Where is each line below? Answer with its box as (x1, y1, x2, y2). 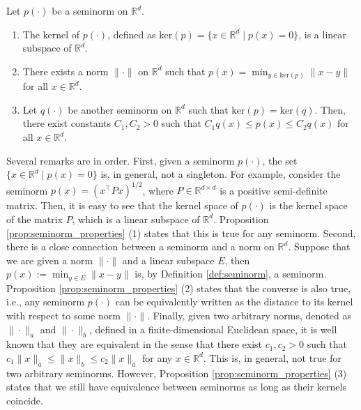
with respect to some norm (6, 307, 121, 322)
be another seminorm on (68, 102, 172, 116)
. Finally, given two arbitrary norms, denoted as (147, 307, 351, 322)
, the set (262, 153, 298, 167)
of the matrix (6, 211, 63, 226)
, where (142, 183, 174, 197)
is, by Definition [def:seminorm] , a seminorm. (135, 266, 327, 281)
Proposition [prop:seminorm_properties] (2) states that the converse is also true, (6, 280, 351, 295)
